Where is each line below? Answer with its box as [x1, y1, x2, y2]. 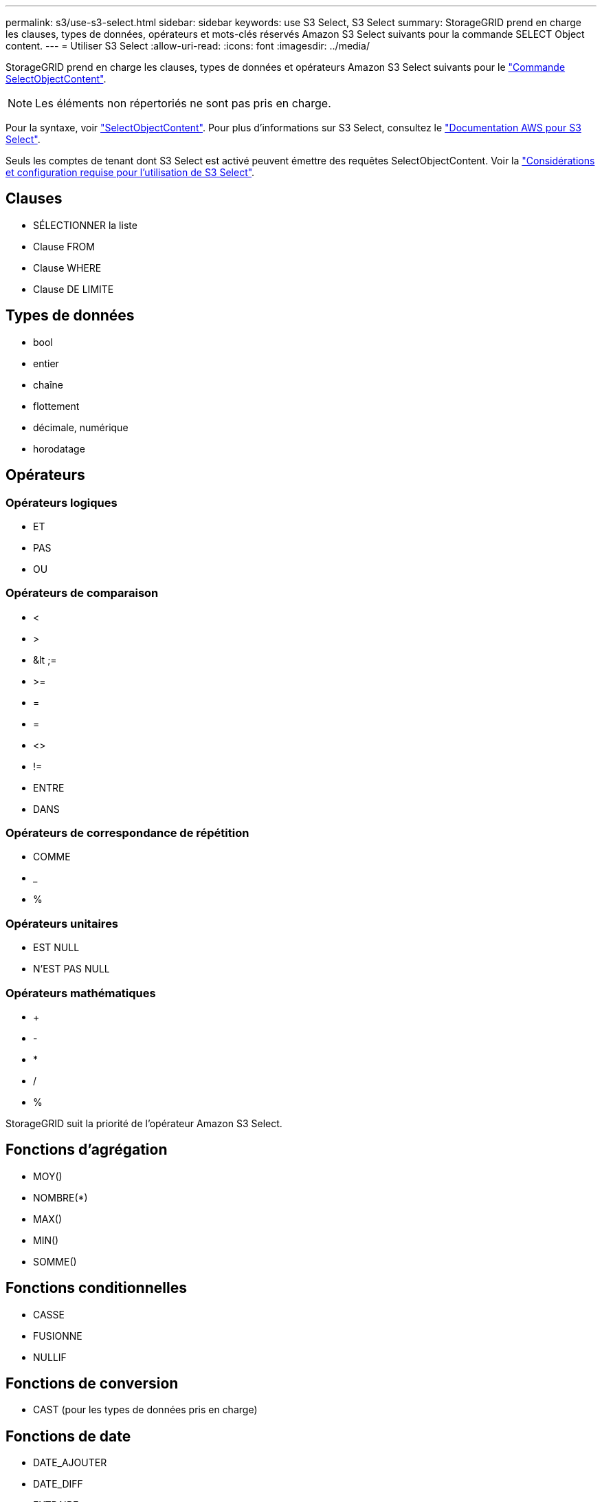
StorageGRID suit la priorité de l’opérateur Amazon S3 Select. [5, 1117, 282, 1129]
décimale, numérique [33, 421, 129, 433]
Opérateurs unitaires [5, 916, 119, 930]
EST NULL [33, 942, 80, 954]
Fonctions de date [5, 1427, 131, 1445]
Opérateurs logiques [5, 495, 118, 510]
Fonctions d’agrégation [5, 1141, 168, 1159]
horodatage [33, 442, 85, 455]
